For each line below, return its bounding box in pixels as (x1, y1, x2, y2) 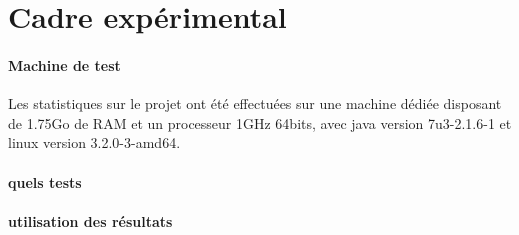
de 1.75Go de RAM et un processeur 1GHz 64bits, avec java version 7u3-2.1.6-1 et (8, 112, 512, 133)
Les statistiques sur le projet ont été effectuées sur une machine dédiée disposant (8, 93, 502, 114)
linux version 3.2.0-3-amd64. (8, 132, 181, 153)
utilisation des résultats (8, 210, 173, 231)
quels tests (8, 171, 82, 192)
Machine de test (8, 54, 121, 75)
